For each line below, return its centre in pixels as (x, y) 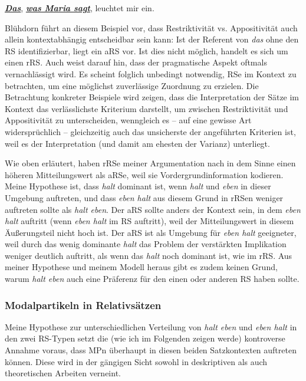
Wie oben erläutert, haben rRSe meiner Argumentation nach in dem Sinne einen (150, 163)
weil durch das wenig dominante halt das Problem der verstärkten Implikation (146, 244)
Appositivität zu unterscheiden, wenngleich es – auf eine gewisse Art (128, 120)
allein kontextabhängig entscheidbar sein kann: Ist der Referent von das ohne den (152, 39)
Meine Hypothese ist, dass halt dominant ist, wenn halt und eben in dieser (138, 186)
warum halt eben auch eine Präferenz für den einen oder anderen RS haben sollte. (152, 279)
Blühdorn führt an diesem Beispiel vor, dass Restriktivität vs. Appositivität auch (151, 27)
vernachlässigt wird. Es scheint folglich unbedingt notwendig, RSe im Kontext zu (151, 73)
